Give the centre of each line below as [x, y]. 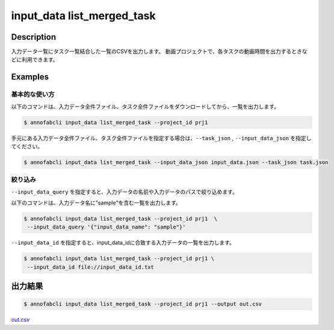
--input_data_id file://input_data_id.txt [91, 267]
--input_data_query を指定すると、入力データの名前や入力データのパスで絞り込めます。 [124, 192]
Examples [30, 77]
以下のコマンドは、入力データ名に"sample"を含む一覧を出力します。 [96, 203]
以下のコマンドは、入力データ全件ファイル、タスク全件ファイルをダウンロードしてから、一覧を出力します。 [145, 106]
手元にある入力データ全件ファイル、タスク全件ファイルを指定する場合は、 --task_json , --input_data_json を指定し [161, 138]
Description [34, 37]
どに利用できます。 [35, 60]
